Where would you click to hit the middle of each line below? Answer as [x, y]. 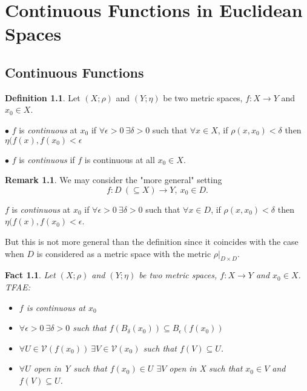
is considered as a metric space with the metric [124, 253]
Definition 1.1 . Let [43, 97]
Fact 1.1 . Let [30, 275]
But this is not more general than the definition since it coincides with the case [152, 241]
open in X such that [206, 368]
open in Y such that [70, 368]
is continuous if [47, 159]
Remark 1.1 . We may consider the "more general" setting [114, 180]
